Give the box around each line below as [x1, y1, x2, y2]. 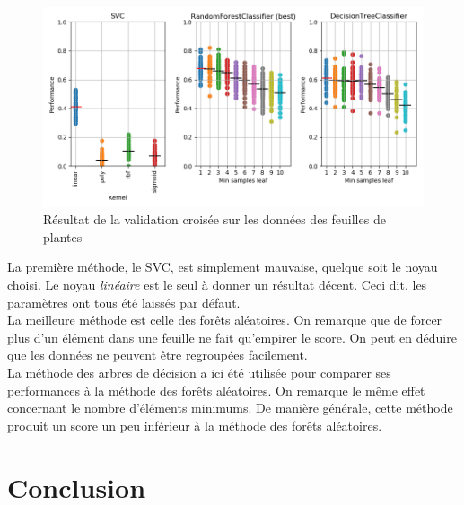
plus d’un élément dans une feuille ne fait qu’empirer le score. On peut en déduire [7, 327, 457, 346]
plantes [43, 227, 83, 246]
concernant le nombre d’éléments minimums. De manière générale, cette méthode [7, 398, 453, 417]
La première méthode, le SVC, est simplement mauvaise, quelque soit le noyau [7, 257, 438, 276]
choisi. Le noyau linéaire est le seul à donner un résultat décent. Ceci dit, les [7, 275, 427, 294]
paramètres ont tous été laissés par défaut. [7, 292, 241, 311]
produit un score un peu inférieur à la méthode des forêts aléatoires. [7, 415, 382, 434]
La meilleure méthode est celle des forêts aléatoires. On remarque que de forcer [7, 310, 442, 329]
